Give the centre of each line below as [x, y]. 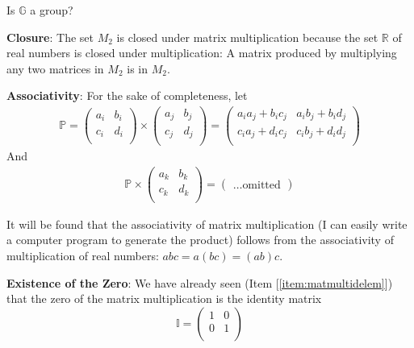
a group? [52, 10]
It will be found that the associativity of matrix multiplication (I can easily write [207, 224]
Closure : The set [50, 37]
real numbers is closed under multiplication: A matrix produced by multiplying [202, 53]
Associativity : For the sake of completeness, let [127, 95]
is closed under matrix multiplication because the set [247, 37]
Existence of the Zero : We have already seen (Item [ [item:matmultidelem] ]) [200, 282]
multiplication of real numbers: [83, 255]
